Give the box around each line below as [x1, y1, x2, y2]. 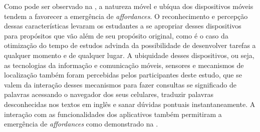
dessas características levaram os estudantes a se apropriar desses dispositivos [4, 20, 241, 31]
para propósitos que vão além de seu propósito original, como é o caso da [4, 30, 228, 40]
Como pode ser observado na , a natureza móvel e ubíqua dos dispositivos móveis [4, 1, 253, 11]
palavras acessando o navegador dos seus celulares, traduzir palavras [4, 89, 214, 99]
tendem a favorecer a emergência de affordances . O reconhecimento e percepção [4, 10, 248, 21]
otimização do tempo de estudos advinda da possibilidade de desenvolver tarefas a [4, 40, 256, 50]
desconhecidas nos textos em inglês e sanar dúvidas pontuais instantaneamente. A [4, 98, 255, 109]
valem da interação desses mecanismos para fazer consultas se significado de [4, 79, 236, 89]
